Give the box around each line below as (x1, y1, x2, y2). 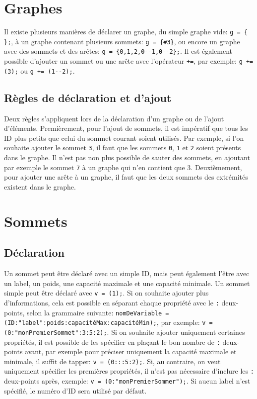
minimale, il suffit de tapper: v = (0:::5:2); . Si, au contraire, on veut (4, 356, 221, 366)
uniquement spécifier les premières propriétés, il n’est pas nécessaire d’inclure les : (4, 366, 254, 376)
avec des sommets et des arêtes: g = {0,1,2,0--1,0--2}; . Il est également (4, 46, 233, 56)
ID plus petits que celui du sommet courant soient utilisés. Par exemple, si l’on (4, 132, 244, 143)
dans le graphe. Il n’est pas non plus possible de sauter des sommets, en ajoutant (4, 152, 250, 163)
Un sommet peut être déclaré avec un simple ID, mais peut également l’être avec (4, 268, 250, 279)
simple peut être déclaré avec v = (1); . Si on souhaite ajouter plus (4, 288, 209, 298)
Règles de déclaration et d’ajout (4, 90, 172, 105)
